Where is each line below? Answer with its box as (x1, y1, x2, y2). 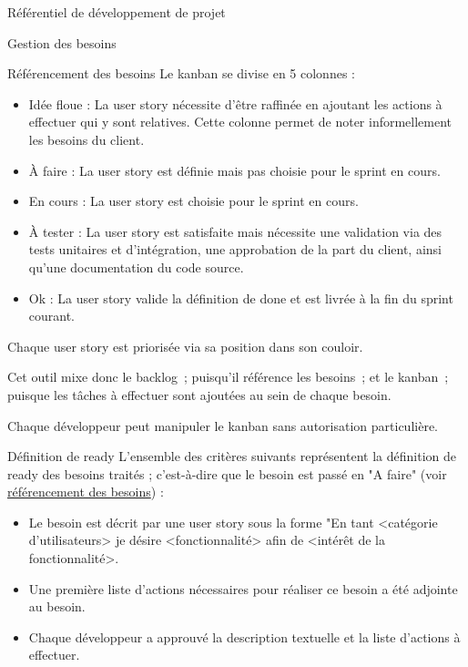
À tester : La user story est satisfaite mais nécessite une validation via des (28, 221, 443, 241)
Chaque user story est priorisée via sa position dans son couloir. (7, 336, 363, 355)
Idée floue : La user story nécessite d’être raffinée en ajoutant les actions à (28, 94, 443, 113)
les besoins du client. (28, 129, 145, 149)
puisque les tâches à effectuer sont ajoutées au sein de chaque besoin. (7, 385, 392, 404)
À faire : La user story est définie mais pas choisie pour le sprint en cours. (28, 160, 441, 180)
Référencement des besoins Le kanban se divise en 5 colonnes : (7, 64, 355, 83)
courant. (28, 306, 76, 325)
